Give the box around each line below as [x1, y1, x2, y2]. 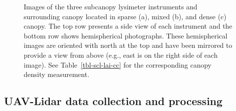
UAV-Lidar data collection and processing [4, 93, 223, 109]
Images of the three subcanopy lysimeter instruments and [24, 1, 197, 11]
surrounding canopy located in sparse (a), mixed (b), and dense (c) [24, 11, 227, 21]
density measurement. [24, 69, 89, 79]
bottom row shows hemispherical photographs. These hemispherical [24, 30, 228, 40]
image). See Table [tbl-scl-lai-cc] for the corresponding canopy [24, 59, 212, 70]
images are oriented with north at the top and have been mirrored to [24, 40, 233, 50]
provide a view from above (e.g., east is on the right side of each [24, 49, 218, 60]
